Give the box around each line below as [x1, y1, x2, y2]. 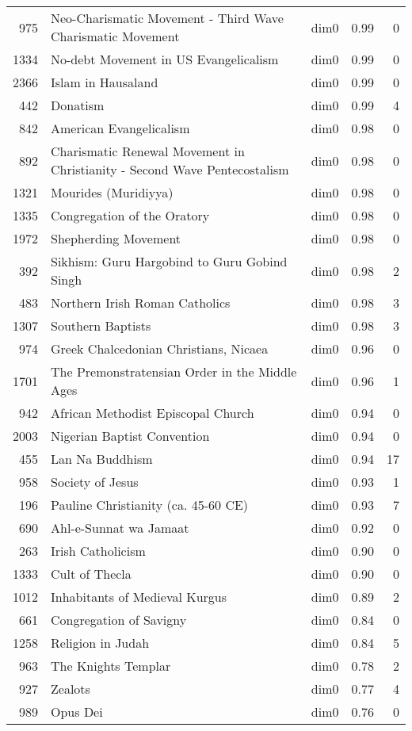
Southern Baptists [51, 316, 151, 335]
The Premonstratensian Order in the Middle [51, 362, 297, 381]
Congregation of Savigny [51, 610, 187, 629]
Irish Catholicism [51, 542, 146, 560]
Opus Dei [51, 702, 103, 721]
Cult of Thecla [51, 565, 132, 583]
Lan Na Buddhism [51, 450, 153, 468]
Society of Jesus [51, 473, 139, 491]
